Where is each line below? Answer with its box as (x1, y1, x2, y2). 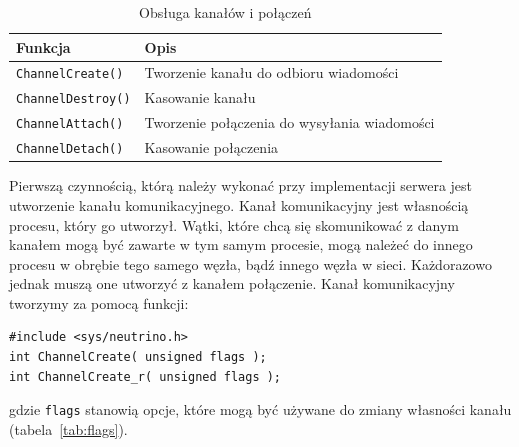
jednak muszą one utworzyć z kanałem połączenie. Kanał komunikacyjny (9, 273, 455, 294)
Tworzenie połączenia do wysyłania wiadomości (144, 112, 435, 133)
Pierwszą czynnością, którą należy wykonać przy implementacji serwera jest (9, 175, 473, 196)
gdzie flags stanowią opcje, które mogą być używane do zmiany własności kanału (9, 399, 512, 420)
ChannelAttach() (16, 117, 124, 132)
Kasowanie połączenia (144, 137, 279, 158)
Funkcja (16, 36, 71, 57)
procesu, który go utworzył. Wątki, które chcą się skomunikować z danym (9, 214, 459, 235)
